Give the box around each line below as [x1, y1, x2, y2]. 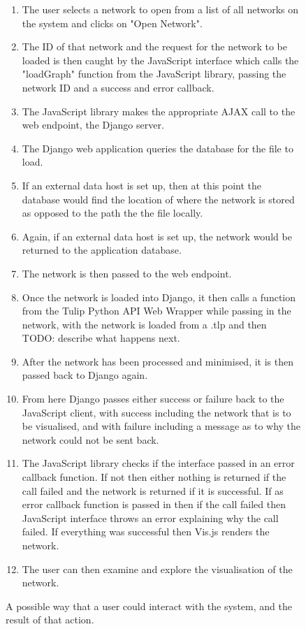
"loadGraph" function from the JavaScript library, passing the [22, 66, 286, 81]
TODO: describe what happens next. [22, 331, 180, 345]
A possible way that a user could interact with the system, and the [6, 598, 292, 613]
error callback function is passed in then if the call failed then [22, 497, 286, 512]
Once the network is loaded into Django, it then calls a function [22, 289, 296, 304]
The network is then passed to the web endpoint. [22, 266, 232, 280]
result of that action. [6, 612, 94, 627]
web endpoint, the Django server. [22, 117, 164, 132]
